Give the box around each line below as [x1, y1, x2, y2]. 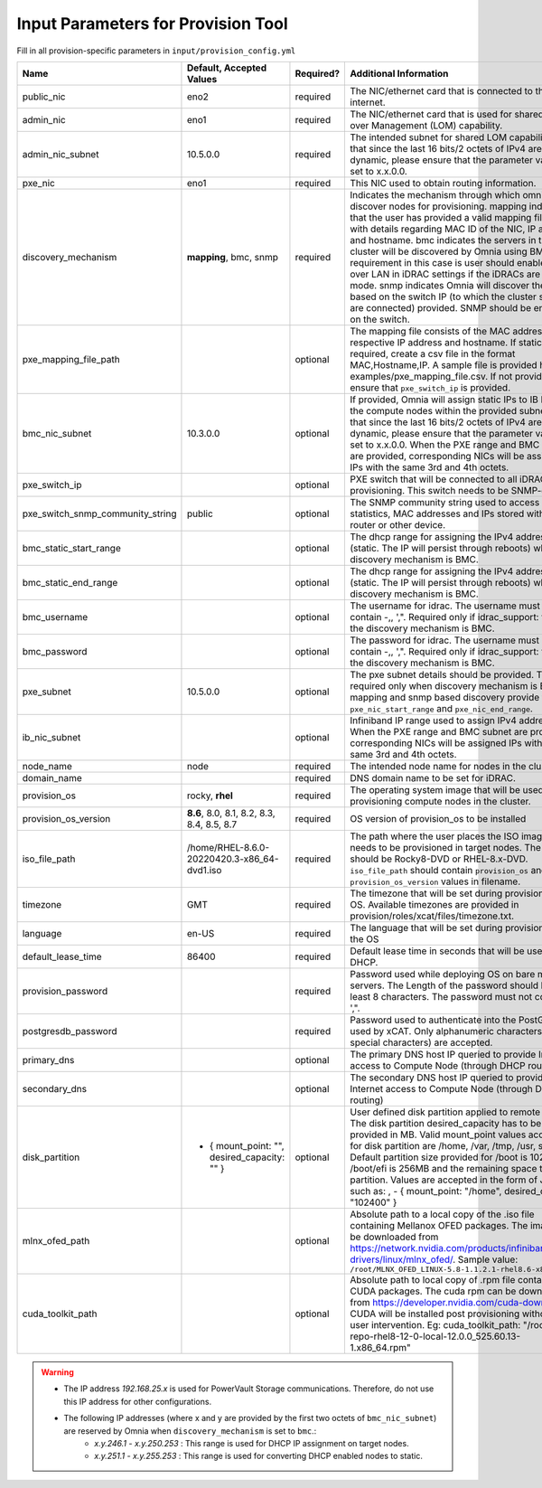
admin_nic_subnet [22, 147, 99, 160]
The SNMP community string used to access [350, 495, 540, 508]
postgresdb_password [22, 1024, 117, 1037]
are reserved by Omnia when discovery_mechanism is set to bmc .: [63, 1425, 317, 1436]
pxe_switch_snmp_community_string [22, 507, 177, 520]
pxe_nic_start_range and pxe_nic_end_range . [350, 702, 533, 714]
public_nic [22, 90, 66, 103]
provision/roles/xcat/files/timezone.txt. [350, 909, 515, 922]
